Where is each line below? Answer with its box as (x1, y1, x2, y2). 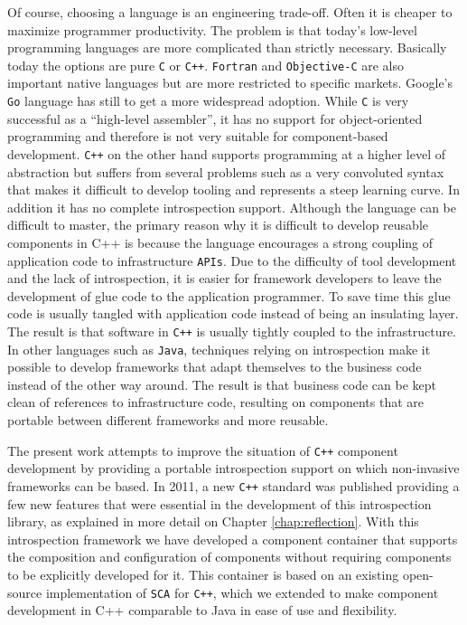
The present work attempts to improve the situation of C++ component (7, 440, 398, 459)
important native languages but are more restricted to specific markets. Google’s (7, 73, 453, 92)
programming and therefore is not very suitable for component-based (7, 127, 388, 146)
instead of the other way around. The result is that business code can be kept (7, 374, 437, 393)
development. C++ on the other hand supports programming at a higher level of (7, 144, 446, 163)
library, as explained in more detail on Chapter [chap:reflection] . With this (7, 512, 419, 531)
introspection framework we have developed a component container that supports (7, 529, 458, 548)
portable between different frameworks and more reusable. (7, 411, 329, 430)
